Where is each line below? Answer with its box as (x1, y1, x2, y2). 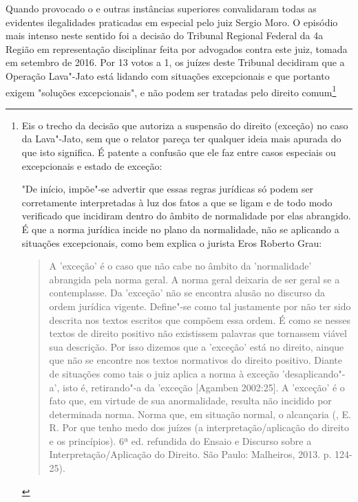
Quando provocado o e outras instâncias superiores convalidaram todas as (6, 1, 317, 15)
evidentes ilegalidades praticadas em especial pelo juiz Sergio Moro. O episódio (6, 14, 338, 29)
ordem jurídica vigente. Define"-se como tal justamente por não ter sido (49, 298, 351, 313)
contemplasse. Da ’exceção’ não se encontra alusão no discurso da (49, 285, 326, 300)
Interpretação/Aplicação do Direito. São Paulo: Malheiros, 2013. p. (49, 447, 332, 461)
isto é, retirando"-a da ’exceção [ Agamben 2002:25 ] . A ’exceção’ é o (63, 380, 345, 394)
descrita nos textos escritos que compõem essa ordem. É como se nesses (49, 312, 350, 327)
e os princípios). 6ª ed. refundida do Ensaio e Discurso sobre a (49, 433, 312, 448)
